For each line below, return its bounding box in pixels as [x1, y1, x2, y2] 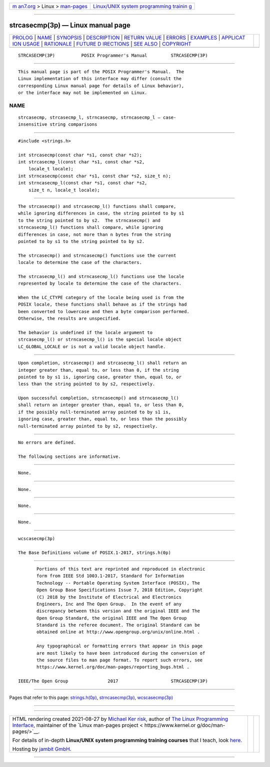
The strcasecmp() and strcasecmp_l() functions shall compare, [18, 203, 176, 209]
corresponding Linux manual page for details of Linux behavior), [18, 83, 184, 89]
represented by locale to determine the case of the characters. [18, 281, 182, 287]
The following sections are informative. [18, 453, 121, 459]
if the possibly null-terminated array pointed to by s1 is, [18, 409, 171, 415]
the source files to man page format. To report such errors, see [36, 657, 203, 663]
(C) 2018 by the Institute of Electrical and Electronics [36, 594, 182, 600]
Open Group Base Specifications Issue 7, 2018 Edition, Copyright [36, 587, 203, 593]
